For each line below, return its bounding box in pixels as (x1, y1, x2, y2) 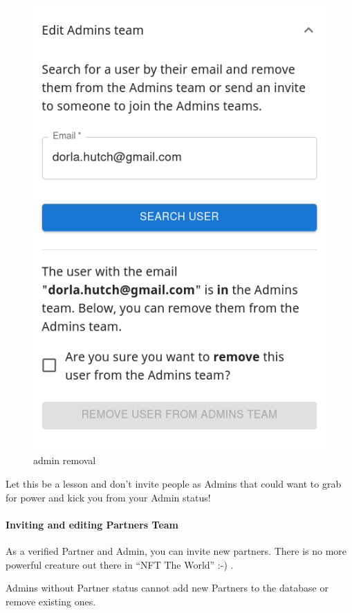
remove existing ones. (6, 594, 96, 608)
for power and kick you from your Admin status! (6, 490, 211, 504)
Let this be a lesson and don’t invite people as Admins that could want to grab (6, 477, 342, 491)
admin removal (33, 453, 96, 468)
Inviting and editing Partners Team (6, 517, 179, 531)
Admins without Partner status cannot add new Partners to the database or (6, 580, 328, 595)
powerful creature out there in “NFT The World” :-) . (6, 557, 234, 571)
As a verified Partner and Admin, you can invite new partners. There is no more (6, 544, 347, 558)
